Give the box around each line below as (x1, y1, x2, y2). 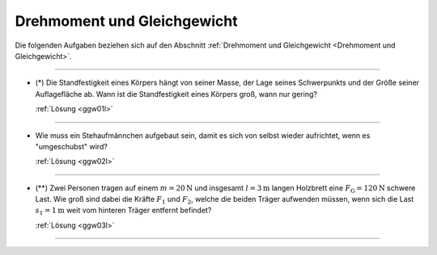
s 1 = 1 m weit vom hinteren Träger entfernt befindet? (35, 206, 212, 217)
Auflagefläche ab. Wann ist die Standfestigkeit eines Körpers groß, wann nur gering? (35, 89, 317, 98)
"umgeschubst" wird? (35, 141, 108, 151)
